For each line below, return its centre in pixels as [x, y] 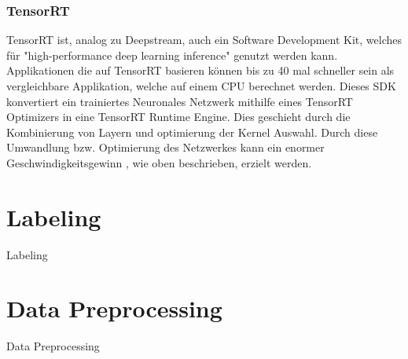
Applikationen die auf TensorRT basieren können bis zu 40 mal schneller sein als [200, 70]
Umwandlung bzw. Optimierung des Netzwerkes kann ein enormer [165, 147]
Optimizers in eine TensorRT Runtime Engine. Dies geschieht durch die [178, 117]
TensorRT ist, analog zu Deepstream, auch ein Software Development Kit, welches [204, 40]
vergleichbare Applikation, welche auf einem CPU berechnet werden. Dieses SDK [201, 86]
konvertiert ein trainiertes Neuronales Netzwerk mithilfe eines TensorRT [180, 101]
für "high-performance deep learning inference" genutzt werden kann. [172, 55]
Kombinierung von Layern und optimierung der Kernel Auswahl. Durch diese [192, 132]
